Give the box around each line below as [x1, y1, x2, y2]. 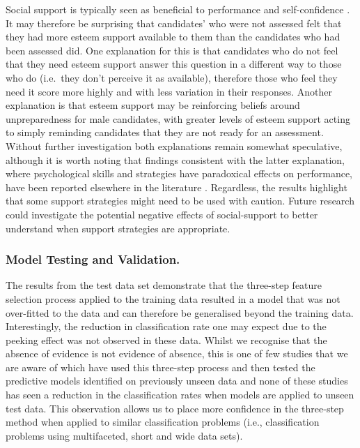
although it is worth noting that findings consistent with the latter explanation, [6, 152, 345, 167]
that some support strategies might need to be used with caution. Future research [6, 193, 354, 208]
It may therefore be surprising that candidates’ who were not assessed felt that [6, 15, 342, 30]
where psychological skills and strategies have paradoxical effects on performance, [6, 166, 353, 181]
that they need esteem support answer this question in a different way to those [6, 57, 342, 71]
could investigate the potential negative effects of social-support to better [6, 207, 318, 221]
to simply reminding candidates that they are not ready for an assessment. [6, 125, 324, 140]
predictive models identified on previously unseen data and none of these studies [6, 373, 348, 388]
